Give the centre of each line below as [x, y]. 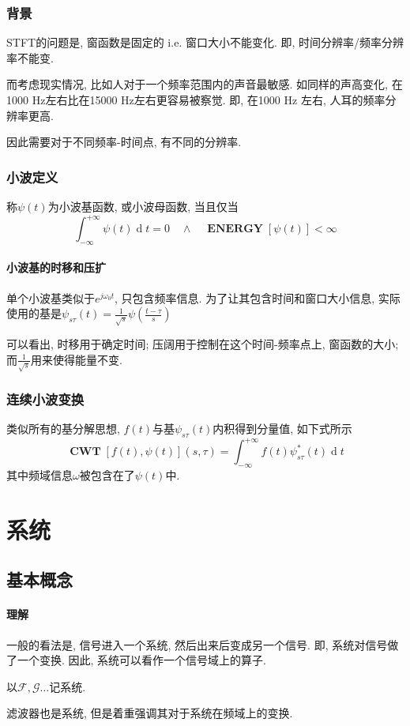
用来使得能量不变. [76, 359]
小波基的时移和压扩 [56, 267]
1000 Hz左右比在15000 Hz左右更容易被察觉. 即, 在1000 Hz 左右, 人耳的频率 [196, 100]
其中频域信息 [39, 475]
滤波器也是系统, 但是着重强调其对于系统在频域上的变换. [150, 713]
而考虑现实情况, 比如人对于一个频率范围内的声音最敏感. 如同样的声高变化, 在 [205, 84]
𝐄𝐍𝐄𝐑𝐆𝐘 [235, 229]
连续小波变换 [45, 399]
